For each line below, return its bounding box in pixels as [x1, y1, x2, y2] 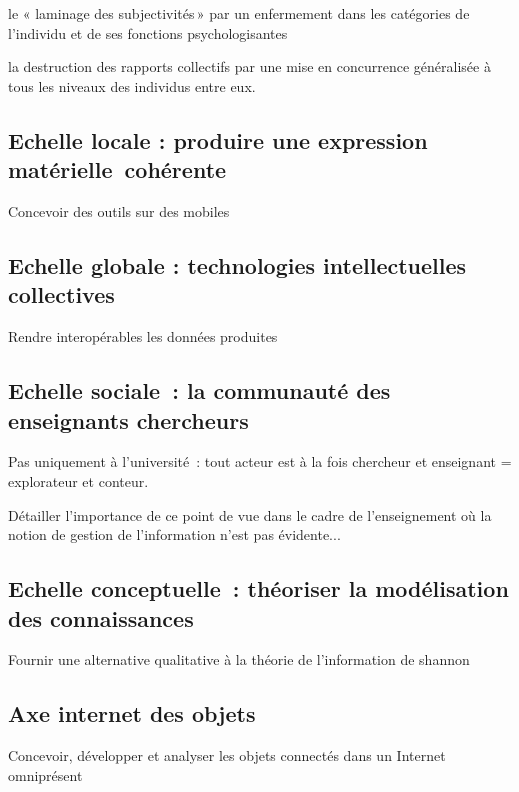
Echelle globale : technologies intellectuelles [8, 249, 467, 280]
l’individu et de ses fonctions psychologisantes [8, 22, 288, 43]
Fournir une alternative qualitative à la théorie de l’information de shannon [8, 649, 470, 670]
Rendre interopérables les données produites [8, 326, 278, 347]
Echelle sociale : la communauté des [8, 375, 391, 406]
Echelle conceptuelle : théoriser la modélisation [8, 573, 509, 604]
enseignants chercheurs [8, 404, 249, 435]
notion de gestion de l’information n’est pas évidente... [8, 524, 341, 545]
